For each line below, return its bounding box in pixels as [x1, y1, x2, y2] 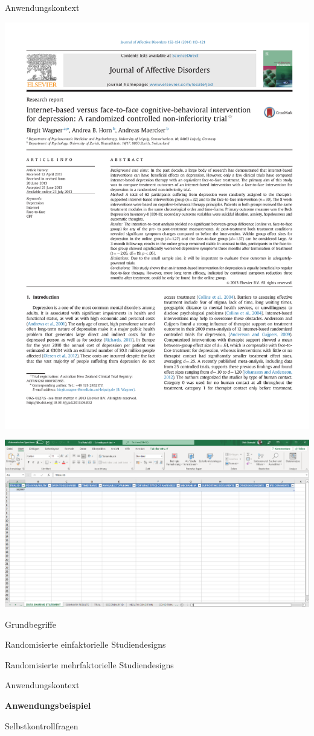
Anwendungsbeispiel [5, 699, 91, 712]
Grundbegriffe [5, 617, 56, 630]
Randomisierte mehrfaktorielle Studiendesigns [5, 658, 174, 671]
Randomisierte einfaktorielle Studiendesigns [5, 638, 166, 651]
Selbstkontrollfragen [5, 719, 78, 732]
